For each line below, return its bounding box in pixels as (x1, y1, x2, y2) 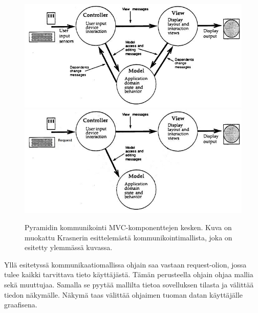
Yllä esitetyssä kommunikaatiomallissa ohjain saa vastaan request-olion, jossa (4, 259, 247, 270)
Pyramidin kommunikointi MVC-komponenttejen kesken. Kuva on (25, 221, 232, 232)
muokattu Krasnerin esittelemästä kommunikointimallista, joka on (25, 232, 232, 242)
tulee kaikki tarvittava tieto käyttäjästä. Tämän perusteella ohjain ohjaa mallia (4, 269, 253, 280)
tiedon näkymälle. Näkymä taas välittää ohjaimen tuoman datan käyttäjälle (4, 289, 243, 300)
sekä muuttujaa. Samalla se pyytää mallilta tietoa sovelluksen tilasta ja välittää (4, 279, 254, 289)
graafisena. (4, 299, 37, 310)
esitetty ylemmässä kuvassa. (25, 242, 113, 253)
